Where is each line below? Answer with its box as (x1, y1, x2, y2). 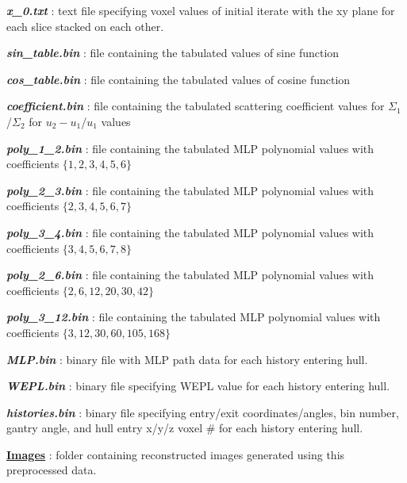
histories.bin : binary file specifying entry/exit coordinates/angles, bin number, (6, 404, 399, 420)
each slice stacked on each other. (6, 17, 164, 34)
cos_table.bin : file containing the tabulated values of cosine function (6, 71, 351, 87)
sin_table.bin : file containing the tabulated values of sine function (6, 44, 340, 61)
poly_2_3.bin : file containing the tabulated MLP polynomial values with (6, 182, 374, 198)
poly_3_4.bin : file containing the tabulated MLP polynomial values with (6, 224, 374, 240)
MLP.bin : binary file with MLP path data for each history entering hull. (6, 351, 368, 367)
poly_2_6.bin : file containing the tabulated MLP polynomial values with (6, 266, 374, 283)
